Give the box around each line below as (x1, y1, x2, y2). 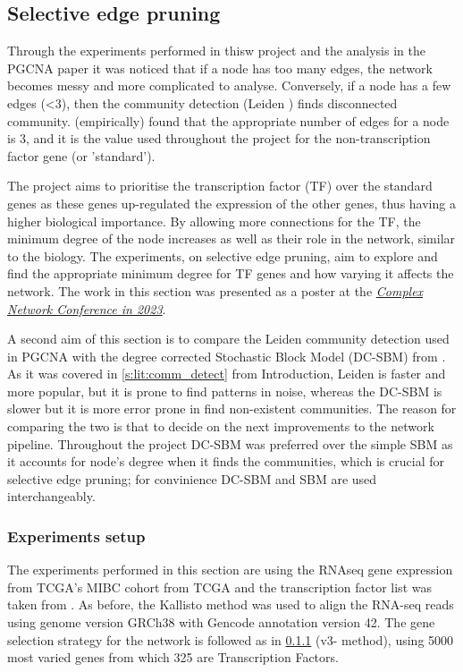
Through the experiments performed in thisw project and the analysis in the (7, 41, 425, 60)
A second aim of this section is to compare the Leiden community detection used (7, 329, 450, 348)
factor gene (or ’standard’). (7, 146, 156, 165)
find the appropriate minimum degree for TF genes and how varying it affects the (7, 264, 454, 283)
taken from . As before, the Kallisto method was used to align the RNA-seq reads (7, 595, 454, 614)
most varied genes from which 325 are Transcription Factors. (7, 648, 339, 667)
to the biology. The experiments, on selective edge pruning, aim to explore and (7, 246, 438, 265)
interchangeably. (7, 487, 96, 506)
